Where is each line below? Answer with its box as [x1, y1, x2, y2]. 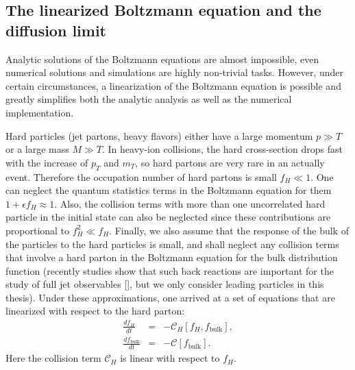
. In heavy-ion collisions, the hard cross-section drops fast [101, 142, 343, 156]
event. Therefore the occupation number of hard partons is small [5, 169, 277, 184]
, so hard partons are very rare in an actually [135, 155, 325, 169]
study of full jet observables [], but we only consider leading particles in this [5, 277, 324, 291]
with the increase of [5, 155, 88, 169]
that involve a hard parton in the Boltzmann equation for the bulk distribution [5, 250, 338, 264]
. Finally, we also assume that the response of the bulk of [109, 223, 349, 237]
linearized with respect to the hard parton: [5, 304, 185, 318]
